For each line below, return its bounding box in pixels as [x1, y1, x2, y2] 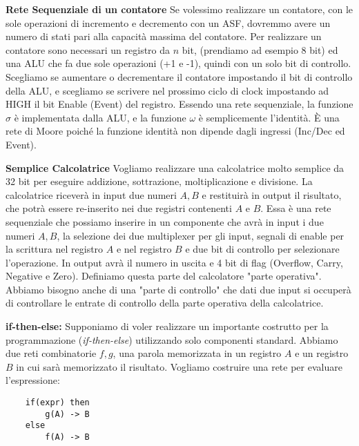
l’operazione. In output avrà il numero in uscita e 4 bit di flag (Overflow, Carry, [6, 255, 343, 269]
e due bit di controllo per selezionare [185, 242, 340, 256]
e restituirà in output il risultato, [202, 187, 342, 202]
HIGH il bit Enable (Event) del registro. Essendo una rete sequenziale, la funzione [6, 97, 353, 111]
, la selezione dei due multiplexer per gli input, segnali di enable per [57, 228, 345, 242]
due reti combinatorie [6, 346, 97, 360]
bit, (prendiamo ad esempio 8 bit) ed [182, 42, 338, 57]
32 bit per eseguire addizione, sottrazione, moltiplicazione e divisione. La [6, 174, 313, 188]
